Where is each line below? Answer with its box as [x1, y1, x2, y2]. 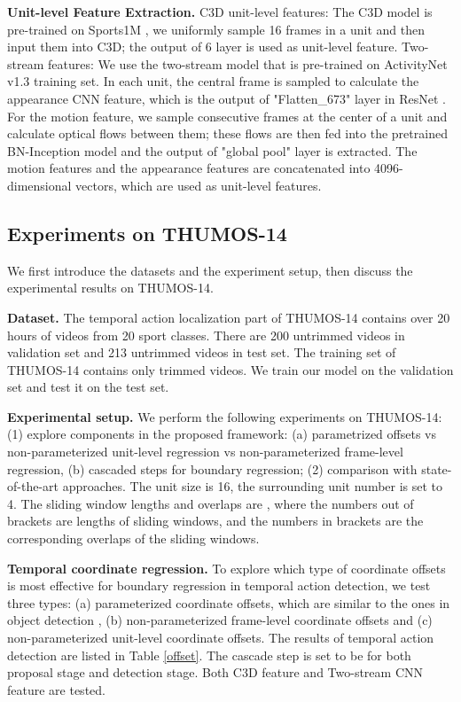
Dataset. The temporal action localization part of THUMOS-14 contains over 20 [7, 308, 450, 326]
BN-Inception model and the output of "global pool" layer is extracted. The [7, 141, 418, 160]
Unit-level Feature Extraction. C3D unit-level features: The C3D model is [7, 3, 433, 20]
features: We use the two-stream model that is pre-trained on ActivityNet [47, 54, 448, 73]
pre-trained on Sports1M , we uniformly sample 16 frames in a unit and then [7, 19, 426, 38]
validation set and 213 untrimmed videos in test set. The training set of [7, 343, 396, 362]
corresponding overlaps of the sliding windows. [7, 529, 260, 548]
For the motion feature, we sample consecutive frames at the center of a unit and [7, 106, 448, 125]
